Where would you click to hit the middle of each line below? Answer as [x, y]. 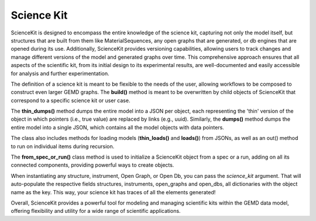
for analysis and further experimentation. [60, 73]
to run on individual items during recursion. [63, 146]
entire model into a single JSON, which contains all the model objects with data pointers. [118, 127]
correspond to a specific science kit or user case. [71, 100]
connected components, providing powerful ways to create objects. [92, 165]
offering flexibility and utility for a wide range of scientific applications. [96, 211]
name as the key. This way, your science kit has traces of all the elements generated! [113, 192]
